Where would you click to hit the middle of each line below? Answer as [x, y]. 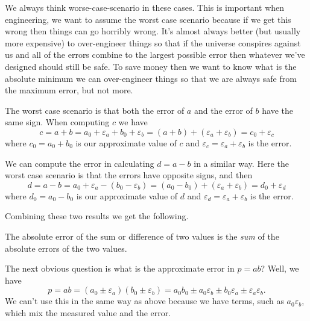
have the [277, 110]
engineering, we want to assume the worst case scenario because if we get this [148, 19]
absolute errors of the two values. [66, 248]
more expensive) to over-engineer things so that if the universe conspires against [153, 42]
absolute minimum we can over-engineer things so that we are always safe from [151, 78]
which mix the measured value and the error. [88, 312]
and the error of [223, 110]
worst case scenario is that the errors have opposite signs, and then [129, 175]
